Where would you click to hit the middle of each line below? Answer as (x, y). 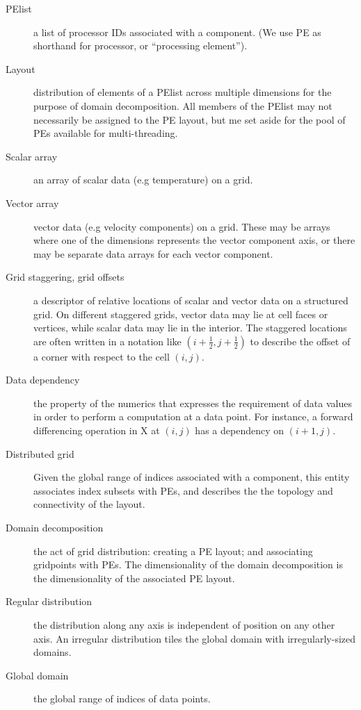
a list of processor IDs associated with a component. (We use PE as (177, 32)
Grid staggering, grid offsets (65, 277)
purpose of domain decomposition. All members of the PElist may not (183, 105)
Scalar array (32, 156)
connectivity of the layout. (89, 504)
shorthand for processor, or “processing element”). (141, 46)
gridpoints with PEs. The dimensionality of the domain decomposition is (188, 564)
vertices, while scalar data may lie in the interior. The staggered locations (190, 328)
